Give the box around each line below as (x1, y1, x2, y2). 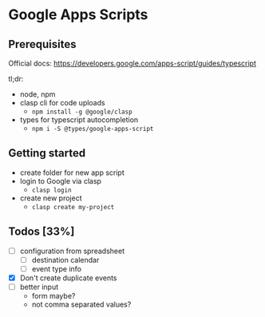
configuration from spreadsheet (19, 246, 125, 256)
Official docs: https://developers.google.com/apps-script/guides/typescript (8, 58, 257, 68)
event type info (31, 264, 82, 273)
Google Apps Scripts (8, 6, 148, 24)
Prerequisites (8, 38, 77, 51)
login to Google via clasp (19, 176, 102, 185)
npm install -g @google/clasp (31, 108, 133, 116)
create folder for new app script (19, 168, 125, 177)
